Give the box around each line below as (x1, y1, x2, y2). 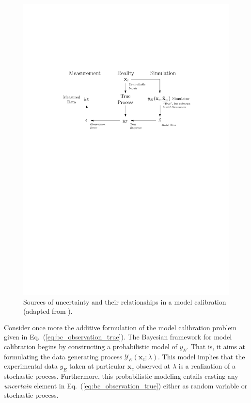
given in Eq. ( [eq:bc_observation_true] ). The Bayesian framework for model (4, 332, 232, 342)
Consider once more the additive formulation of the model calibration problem (4, 322, 237, 332)
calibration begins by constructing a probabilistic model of (4, 341, 177, 351)
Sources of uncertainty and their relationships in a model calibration (23, 296, 226, 306)
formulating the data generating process (4, 351, 123, 361)
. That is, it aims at (187, 341, 246, 351)
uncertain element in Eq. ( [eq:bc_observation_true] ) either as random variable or (4, 380, 248, 390)
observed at (136, 361, 171, 371)
